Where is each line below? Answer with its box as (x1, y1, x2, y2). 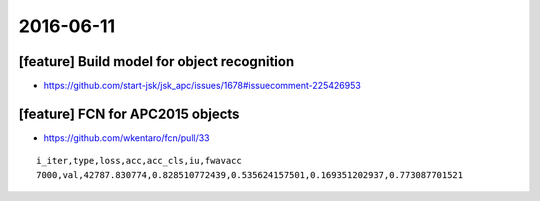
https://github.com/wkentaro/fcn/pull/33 (43, 131, 210, 144)
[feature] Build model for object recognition (18, 53, 295, 70)
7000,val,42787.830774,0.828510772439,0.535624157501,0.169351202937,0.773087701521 (36, 169, 464, 180)
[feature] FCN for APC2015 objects (18, 105, 240, 122)
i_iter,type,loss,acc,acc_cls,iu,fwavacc (36, 155, 242, 167)
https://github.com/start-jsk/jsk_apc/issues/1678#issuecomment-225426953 (43, 80, 362, 92)
